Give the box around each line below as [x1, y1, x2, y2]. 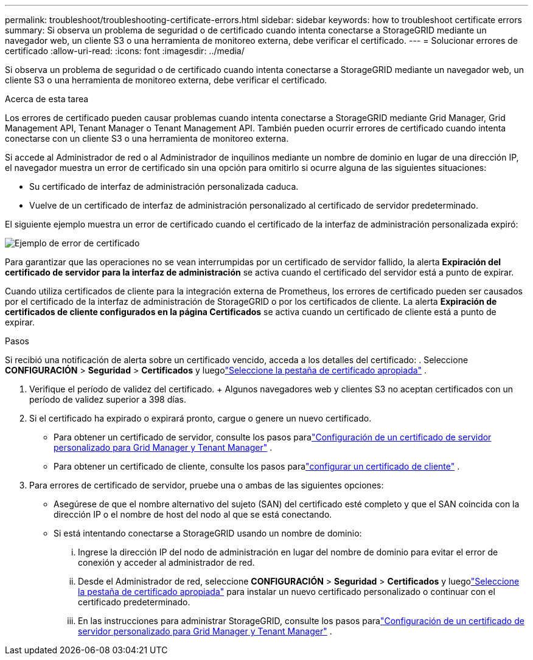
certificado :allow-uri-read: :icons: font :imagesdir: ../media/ [5, 46, 245, 56]
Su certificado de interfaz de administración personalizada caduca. [29, 181, 299, 192]
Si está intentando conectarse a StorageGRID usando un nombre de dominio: [54, 528, 362, 538]
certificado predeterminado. [78, 597, 190, 607]
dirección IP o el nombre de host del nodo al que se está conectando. [54, 509, 332, 519]
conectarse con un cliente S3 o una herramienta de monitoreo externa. [5, 133, 289, 144]
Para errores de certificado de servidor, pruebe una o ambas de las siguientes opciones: [29, 480, 384, 490]
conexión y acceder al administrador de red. [78, 557, 255, 568]
